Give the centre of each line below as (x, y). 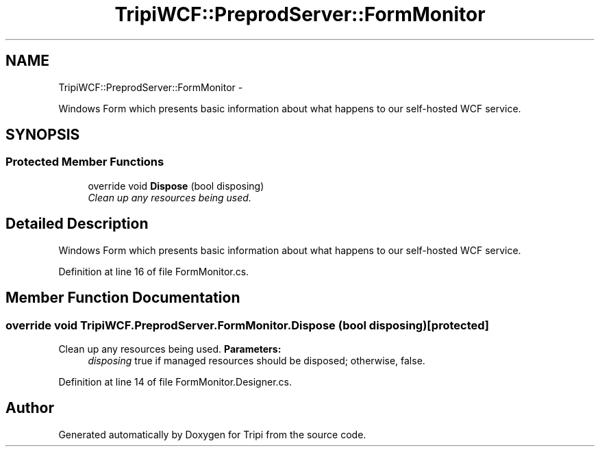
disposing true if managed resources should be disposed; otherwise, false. (257, 360)
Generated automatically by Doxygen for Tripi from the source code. (212, 434)
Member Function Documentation (123, 298)
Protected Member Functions (85, 162)
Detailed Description (77, 224)
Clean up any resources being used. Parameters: (170, 349)
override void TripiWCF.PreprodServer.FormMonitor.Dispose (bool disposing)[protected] (247, 325)
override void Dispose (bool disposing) (176, 186)
